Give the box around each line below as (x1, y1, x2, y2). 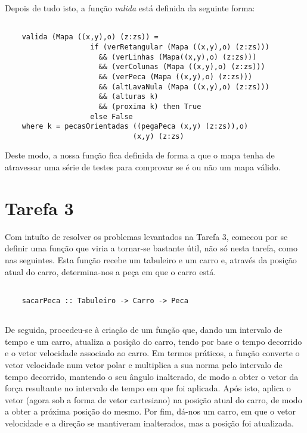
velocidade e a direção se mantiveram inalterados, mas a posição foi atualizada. (5, 416, 294, 429)
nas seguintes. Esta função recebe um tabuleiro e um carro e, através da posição (5, 253, 297, 266)
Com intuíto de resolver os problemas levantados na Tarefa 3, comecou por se (5, 230, 288, 242)
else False (90, 112, 133, 121)
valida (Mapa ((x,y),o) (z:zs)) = (21, 33, 159, 42)
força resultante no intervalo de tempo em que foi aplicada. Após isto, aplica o (5, 382, 291, 394)
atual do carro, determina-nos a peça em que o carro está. (5, 265, 216, 278)
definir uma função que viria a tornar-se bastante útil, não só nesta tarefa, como (5, 242, 297, 254)
